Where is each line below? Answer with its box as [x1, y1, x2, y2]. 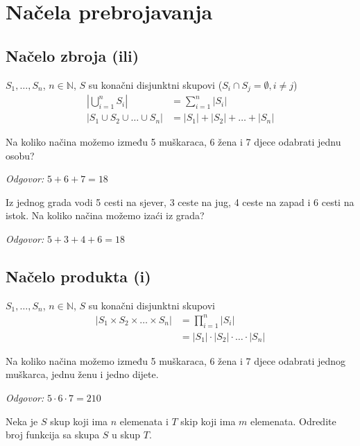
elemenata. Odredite [250, 413, 336, 428]
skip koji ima [180, 413, 236, 428]
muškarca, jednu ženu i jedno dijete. [6, 367, 159, 381]
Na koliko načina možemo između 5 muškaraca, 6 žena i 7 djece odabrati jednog [6, 353, 346, 368]
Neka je [6, 413, 38, 428]
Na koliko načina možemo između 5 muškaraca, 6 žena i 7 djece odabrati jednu [6, 135, 341, 149]
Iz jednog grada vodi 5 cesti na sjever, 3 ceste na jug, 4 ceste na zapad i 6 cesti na [6, 194, 354, 209]
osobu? [6, 148, 35, 162]
